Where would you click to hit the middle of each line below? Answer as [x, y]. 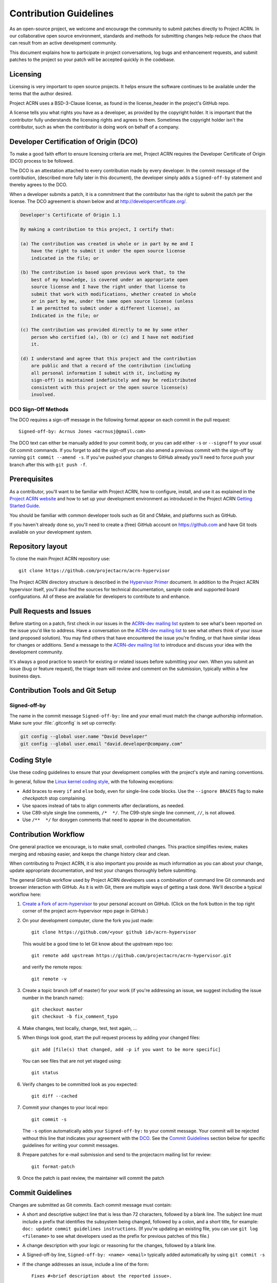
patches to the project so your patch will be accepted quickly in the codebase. [92, 60]
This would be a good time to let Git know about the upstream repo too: [98, 944]
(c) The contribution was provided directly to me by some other [104, 330]
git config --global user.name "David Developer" [84, 737]
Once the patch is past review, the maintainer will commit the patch [93, 1178]
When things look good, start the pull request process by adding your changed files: [111, 1038]
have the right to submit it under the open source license [108, 251]
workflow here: [25, 894]
